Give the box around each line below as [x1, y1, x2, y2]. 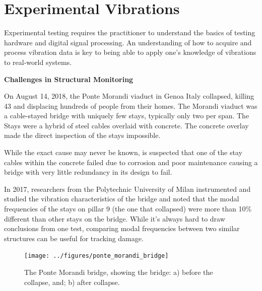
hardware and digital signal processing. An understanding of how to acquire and [4, 37, 252, 47]
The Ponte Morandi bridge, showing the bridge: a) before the [24, 267, 213, 277]
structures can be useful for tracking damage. [4, 233, 144, 243]
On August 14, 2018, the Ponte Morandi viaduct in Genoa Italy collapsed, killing [4, 91, 254, 101]
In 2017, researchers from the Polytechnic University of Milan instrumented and [4, 183, 251, 194]
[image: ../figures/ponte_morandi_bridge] [24, 252, 169, 260]
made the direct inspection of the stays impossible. [4, 130, 161, 140]
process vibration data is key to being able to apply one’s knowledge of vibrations [4, 47, 256, 57]
